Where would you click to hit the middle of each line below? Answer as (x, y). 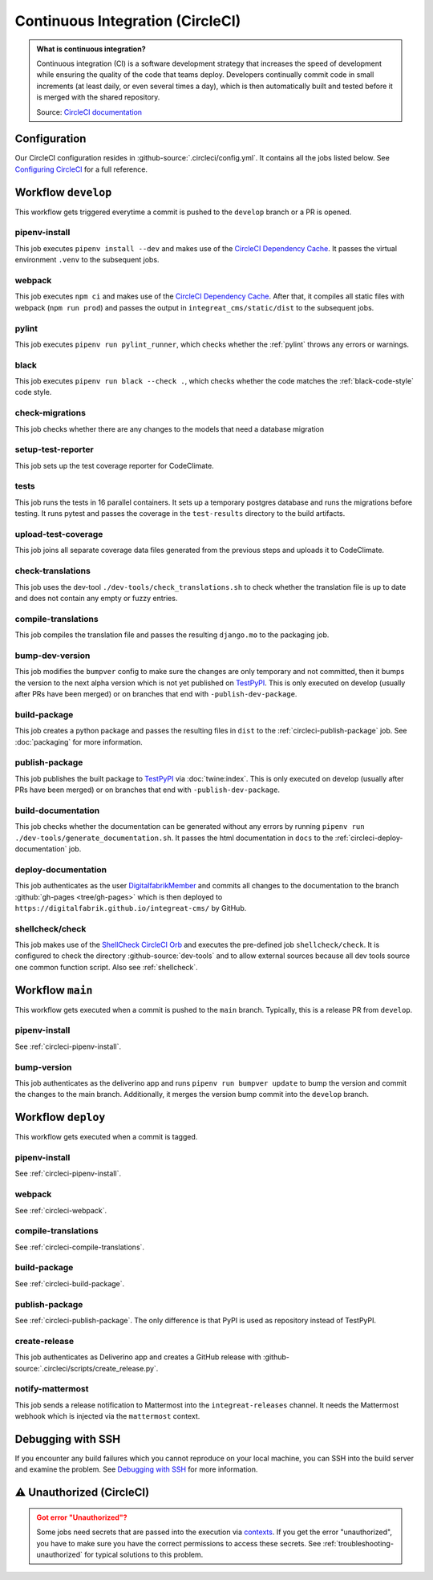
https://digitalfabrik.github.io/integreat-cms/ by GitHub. (131, 908)
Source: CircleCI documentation (89, 112)
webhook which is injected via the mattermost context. (107, 1416)
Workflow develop (63, 192)
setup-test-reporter (54, 449)
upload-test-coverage (59, 534)
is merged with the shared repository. (98, 97)
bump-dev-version (53, 656)
